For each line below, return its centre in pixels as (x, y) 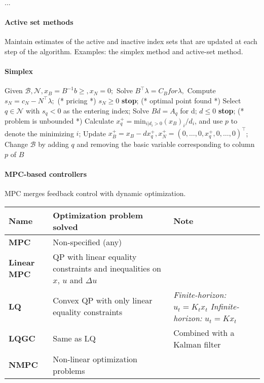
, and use (209, 121)
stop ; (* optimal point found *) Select (181, 100)
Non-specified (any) (87, 242)
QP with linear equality (95, 256)
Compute (201, 90)
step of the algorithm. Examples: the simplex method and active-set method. (124, 51)
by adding (53, 144)
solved (65, 226)
